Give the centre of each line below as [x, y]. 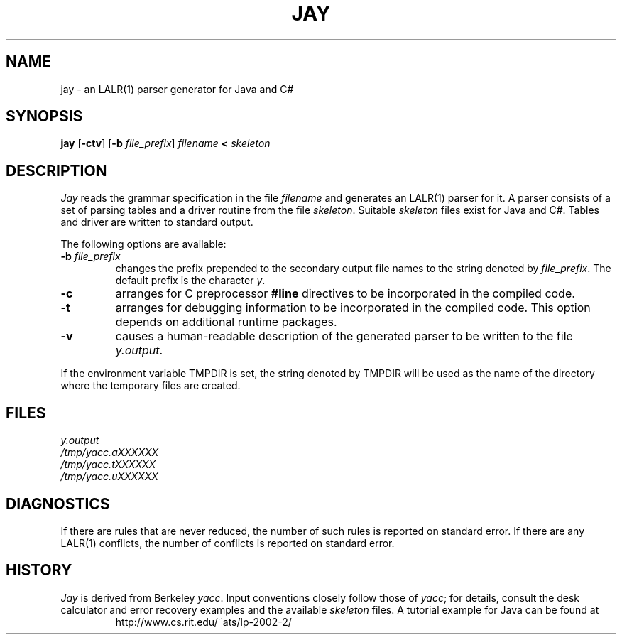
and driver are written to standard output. [157, 222]
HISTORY [39, 570]
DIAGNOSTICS [58, 504]
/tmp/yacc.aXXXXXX [110, 452]
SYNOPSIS [44, 116]
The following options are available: [143, 244]
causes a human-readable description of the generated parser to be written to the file [344, 336]
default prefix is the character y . [190, 281]
